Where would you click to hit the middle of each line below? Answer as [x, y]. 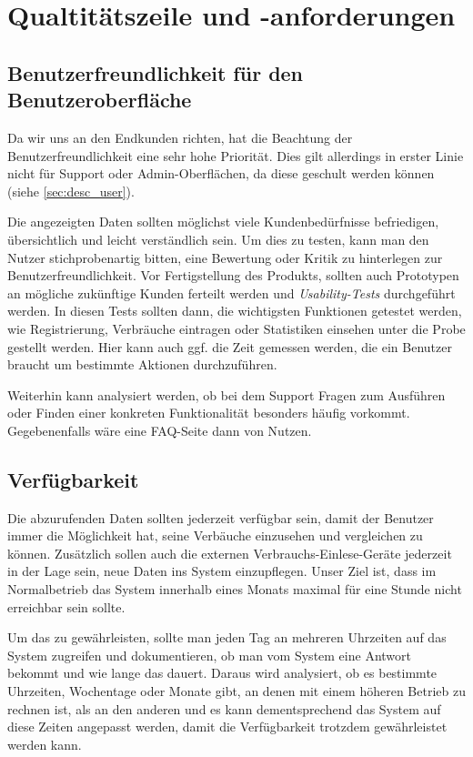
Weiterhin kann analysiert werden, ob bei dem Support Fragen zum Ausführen [226, 394]
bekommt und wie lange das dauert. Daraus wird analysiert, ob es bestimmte [222, 673]
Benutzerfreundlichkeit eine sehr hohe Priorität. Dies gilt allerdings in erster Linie [236, 155]
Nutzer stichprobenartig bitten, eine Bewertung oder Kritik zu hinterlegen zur [225, 257]
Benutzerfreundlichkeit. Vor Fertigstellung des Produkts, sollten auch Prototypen [233, 275]
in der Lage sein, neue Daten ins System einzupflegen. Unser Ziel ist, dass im [222, 571]
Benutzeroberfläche [100, 100]
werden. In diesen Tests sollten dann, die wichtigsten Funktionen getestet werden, [235, 311]
